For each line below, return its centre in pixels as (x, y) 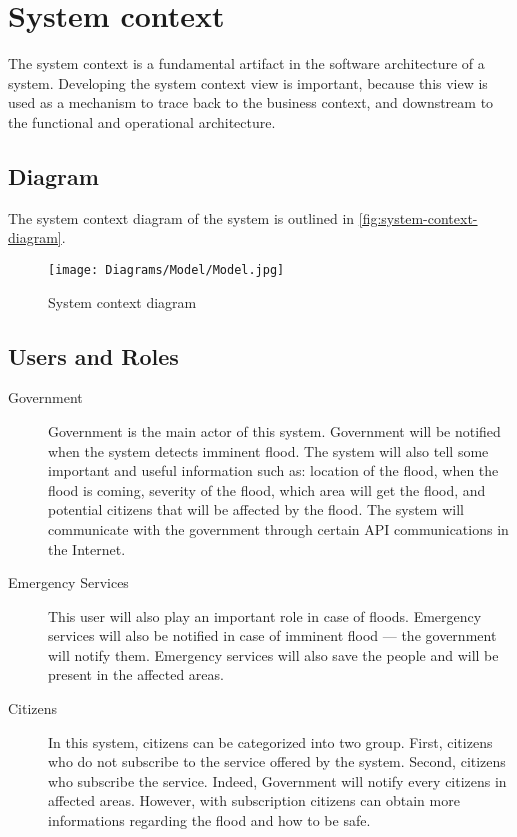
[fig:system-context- (418, 217)
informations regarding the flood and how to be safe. (209, 820)
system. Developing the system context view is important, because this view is (248, 82)
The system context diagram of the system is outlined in (181, 217)
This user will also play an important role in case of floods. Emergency (265, 615)
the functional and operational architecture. (142, 121)
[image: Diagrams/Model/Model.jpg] (166, 269)
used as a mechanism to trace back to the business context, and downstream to (251, 102)
